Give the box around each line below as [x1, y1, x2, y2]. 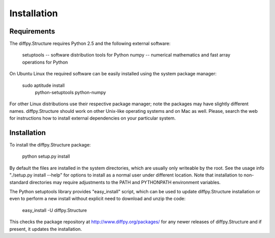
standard [9, 179, 29, 185]
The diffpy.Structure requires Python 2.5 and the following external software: [9, 41, 171, 47]
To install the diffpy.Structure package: [9, 142, 91, 148]
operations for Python [22, 59, 68, 65]
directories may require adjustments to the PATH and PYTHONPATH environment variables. [29, 179, 221, 185]
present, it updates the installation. [9, 226, 82, 232]
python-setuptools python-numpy [35, 90, 106, 96]
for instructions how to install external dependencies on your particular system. [9, 115, 176, 122]
